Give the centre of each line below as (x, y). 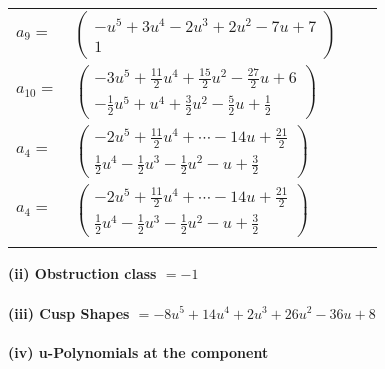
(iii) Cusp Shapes (69, 312)
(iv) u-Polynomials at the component (138, 351)
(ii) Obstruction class (82, 273)
